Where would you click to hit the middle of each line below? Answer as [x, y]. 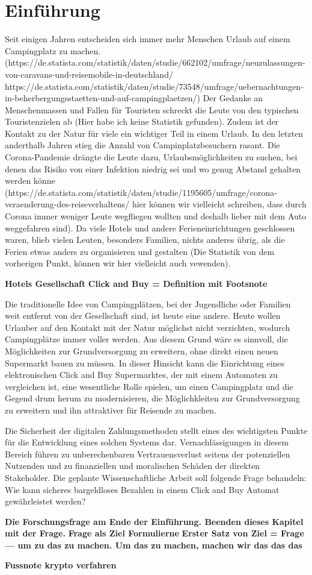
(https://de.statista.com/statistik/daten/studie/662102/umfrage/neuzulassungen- [155, 62]
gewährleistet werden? [45, 501]
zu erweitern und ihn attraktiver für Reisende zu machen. [111, 410]
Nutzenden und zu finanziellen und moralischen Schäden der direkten [133, 466]
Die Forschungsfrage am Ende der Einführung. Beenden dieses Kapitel [154, 521]
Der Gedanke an [233, 98]
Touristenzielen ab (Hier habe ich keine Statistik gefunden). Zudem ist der [142, 121]
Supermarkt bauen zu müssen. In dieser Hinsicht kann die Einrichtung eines [145, 363]
